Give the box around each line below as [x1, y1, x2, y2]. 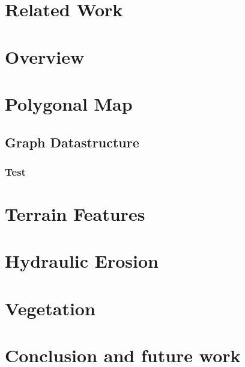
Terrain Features [5, 201, 145, 226]
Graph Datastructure [5, 132, 139, 151]
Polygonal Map [5, 91, 133, 116]
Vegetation [5, 295, 95, 320]
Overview [5, 44, 85, 69]
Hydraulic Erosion [5, 248, 159, 273]
